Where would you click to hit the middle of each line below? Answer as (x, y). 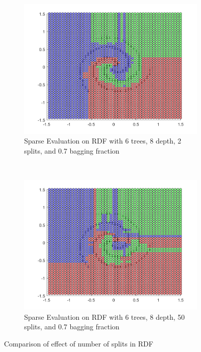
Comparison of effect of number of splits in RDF (79, 343)
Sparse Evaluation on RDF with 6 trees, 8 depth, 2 (103, 141)
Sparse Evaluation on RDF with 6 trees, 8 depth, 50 (105, 316)
